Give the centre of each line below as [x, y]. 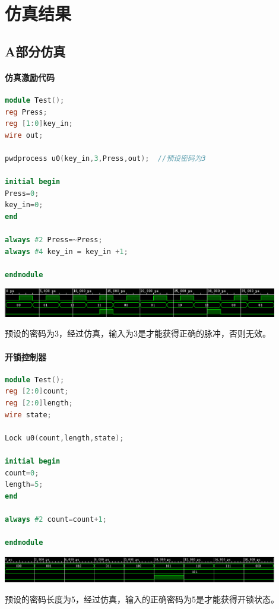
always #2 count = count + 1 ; [56, 519]
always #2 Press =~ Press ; [54, 240]
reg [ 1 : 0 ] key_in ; [39, 124]
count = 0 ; [22, 473]
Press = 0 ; [22, 193]
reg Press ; [26, 112]
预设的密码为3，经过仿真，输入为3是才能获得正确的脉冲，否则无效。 [138, 333]
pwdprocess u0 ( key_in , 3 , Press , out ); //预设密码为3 [105, 158]
